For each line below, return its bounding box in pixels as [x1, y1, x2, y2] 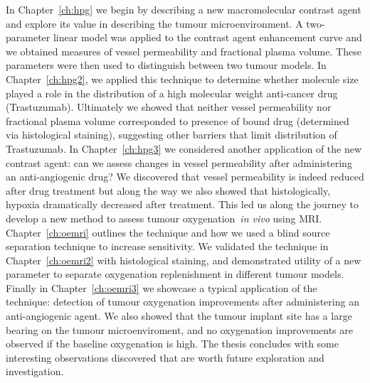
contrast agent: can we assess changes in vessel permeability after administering [6, 155, 352, 170]
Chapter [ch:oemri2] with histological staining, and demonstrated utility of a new [6, 252, 361, 267]
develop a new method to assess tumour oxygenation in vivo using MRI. [6, 210, 322, 225]
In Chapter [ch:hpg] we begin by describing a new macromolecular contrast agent [6, 2, 361, 16]
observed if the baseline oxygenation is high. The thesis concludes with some [6, 336, 339, 351]
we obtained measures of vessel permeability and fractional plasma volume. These [6, 43, 361, 58]
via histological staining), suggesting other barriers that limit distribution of [6, 127, 337, 142]
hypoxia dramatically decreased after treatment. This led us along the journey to [6, 197, 359, 212]
